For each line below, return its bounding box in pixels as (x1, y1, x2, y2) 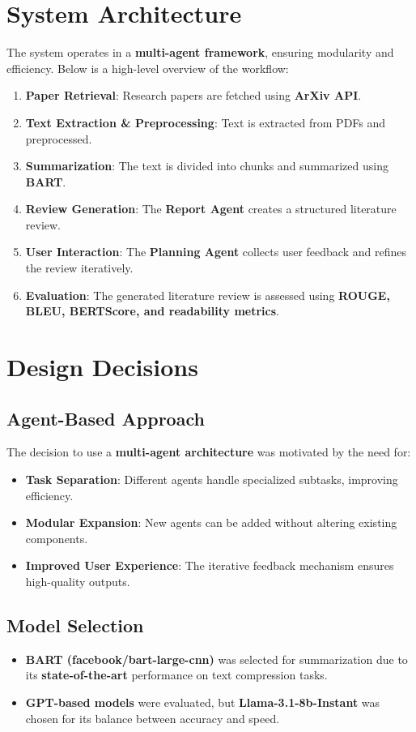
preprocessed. (25, 130, 92, 147)
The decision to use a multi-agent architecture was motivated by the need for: (6, 443, 411, 460)
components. (25, 529, 88, 546)
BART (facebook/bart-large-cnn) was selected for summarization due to (25, 650, 408, 667)
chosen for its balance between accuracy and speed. (25, 709, 280, 726)
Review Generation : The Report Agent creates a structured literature (25, 200, 397, 217)
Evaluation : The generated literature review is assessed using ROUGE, (25, 286, 390, 303)
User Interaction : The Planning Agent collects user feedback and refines (25, 243, 406, 260)
